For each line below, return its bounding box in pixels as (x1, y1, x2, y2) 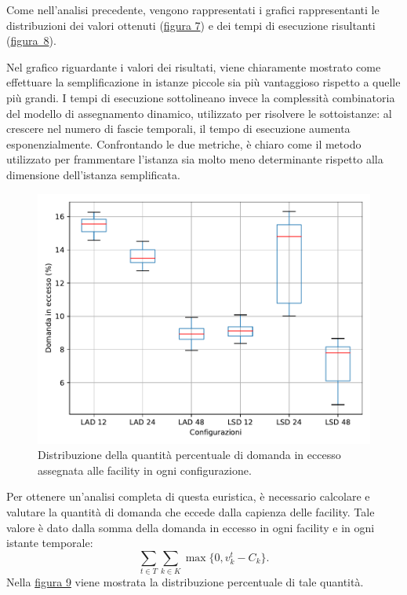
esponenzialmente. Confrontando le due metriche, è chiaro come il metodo (6, 135, 362, 152)
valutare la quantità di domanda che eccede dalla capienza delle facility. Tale (6, 503, 375, 520)
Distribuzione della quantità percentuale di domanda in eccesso (38, 446, 341, 463)
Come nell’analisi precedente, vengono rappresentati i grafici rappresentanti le (6, 2, 380, 17)
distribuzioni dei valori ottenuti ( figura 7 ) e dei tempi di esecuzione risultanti (6, 17, 376, 33)
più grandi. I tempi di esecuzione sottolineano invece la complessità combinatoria (6, 89, 395, 105)
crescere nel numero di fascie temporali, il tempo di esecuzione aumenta (6, 120, 351, 137)
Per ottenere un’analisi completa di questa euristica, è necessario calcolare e (6, 488, 370, 505)
